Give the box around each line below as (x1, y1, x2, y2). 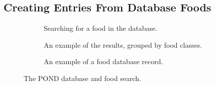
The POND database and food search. (24, 73, 141, 83)
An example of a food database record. (44, 56, 163, 67)
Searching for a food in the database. (44, 23, 158, 33)
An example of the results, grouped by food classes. (44, 39, 202, 50)
